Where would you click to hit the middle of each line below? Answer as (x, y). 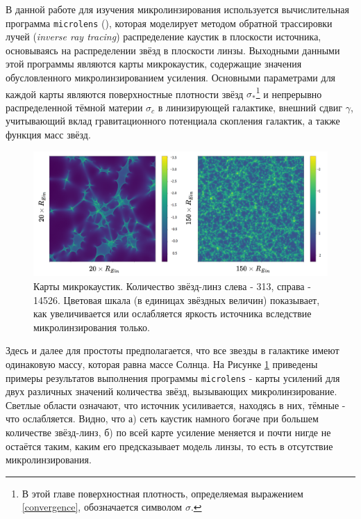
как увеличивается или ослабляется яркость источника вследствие (173, 313)
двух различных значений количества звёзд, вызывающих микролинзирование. (171, 391)
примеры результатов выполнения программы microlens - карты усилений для (173, 377)
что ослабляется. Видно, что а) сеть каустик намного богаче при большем (162, 418)
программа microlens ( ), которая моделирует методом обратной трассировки (169, 23)
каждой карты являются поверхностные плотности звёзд (125, 94)
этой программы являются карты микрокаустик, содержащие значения (154, 64)
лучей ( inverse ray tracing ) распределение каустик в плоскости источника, (163, 37)
